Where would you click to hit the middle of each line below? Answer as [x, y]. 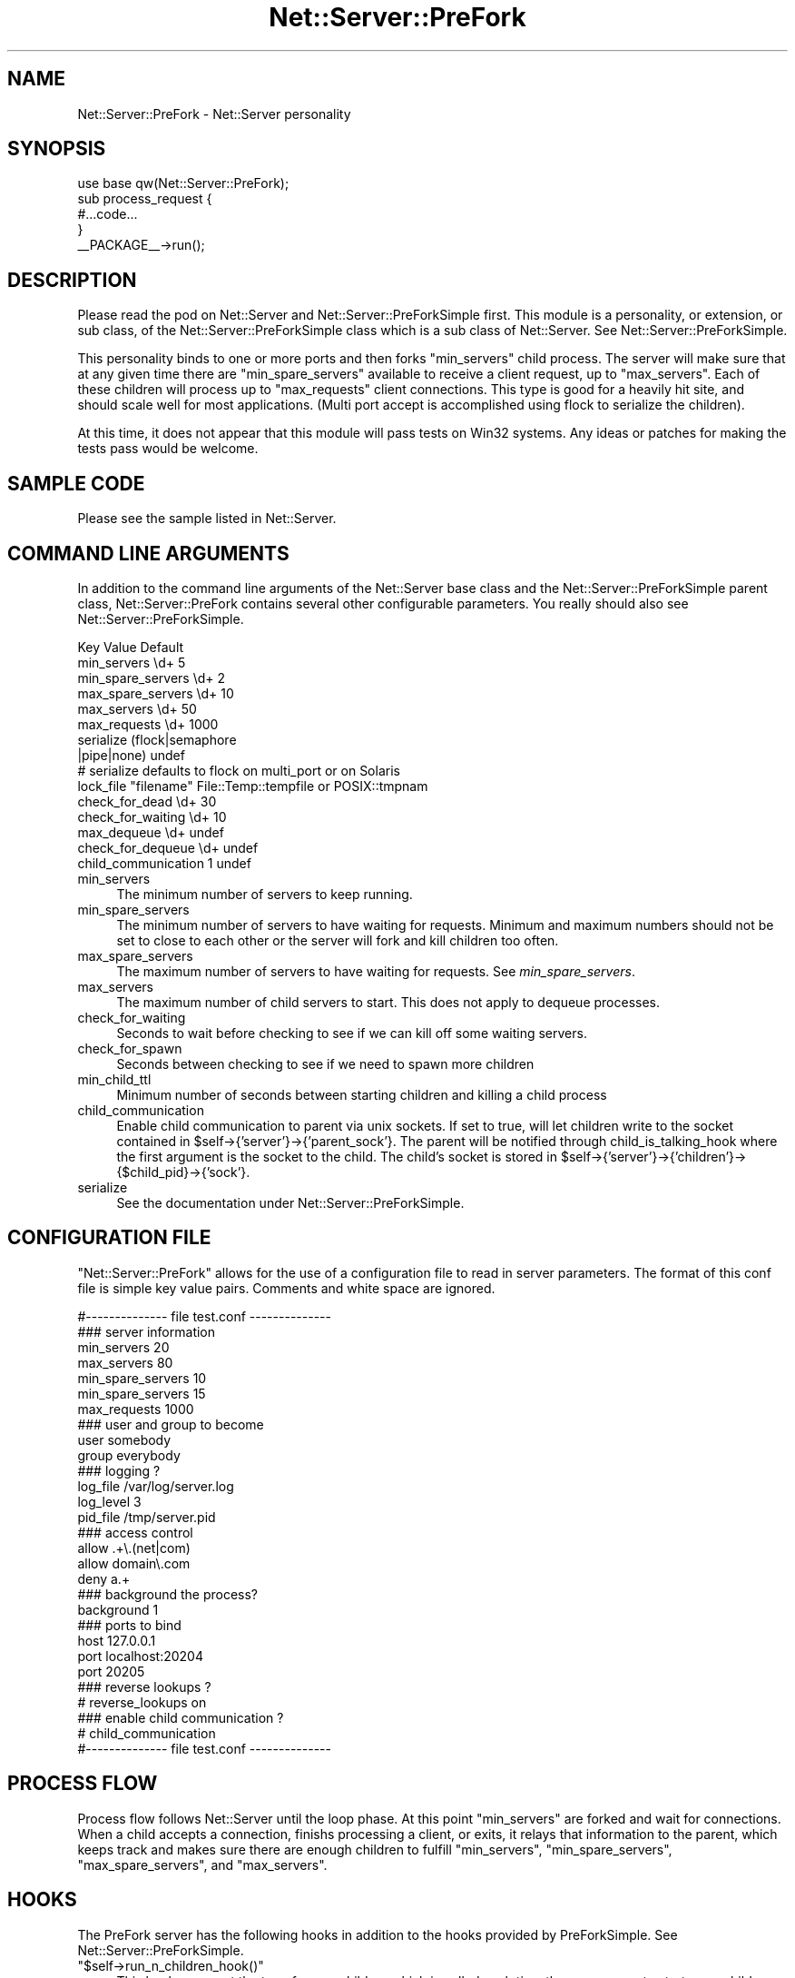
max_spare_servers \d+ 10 [156, 693]
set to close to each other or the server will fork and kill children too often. [338, 940]
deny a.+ [104, 1578]
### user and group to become [171, 1424]
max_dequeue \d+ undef [151, 832]
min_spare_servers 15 [142, 1393]
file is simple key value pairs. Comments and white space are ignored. [286, 1288]
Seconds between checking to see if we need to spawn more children [325, 1063]
